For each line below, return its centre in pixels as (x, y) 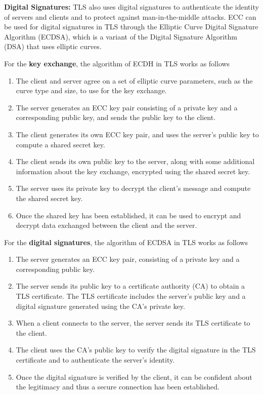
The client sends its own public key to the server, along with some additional (135, 161)
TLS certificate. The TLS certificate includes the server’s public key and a (131, 296)
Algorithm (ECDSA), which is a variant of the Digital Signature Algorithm (121, 36)
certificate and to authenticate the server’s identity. (95, 360)
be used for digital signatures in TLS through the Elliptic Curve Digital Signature (131, 27)
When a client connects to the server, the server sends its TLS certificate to (133, 323)
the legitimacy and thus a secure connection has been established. (118, 387)
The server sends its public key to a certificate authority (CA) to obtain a (130, 286)
